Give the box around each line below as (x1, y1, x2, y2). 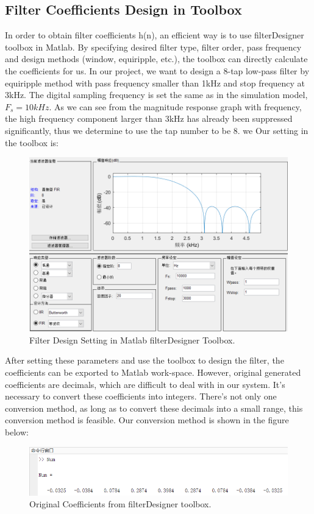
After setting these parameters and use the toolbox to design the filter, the (5, 354, 284, 367)
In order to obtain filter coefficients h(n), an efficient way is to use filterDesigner (5, 29, 304, 41)
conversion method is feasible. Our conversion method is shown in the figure (5, 414, 289, 426)
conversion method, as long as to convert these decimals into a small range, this (5, 401, 303, 414)
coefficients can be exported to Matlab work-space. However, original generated (5, 366, 301, 378)
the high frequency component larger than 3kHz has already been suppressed (5, 112, 293, 125)
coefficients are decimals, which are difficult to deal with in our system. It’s (5, 378, 285, 390)
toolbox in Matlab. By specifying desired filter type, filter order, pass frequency (5, 40, 302, 53)
